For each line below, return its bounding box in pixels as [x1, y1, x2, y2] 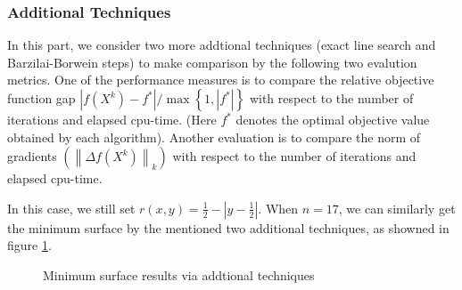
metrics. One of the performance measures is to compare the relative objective [7, 70, 434, 89]
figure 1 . [7, 236, 52, 254]
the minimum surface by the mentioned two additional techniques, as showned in [7, 218, 450, 237]
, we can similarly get [338, 198, 456, 217]
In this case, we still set [7, 198, 136, 217]
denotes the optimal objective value [235, 110, 430, 128]
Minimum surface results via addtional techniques [43, 265, 315, 284]
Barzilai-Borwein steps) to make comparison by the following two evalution [7, 52, 417, 71]
